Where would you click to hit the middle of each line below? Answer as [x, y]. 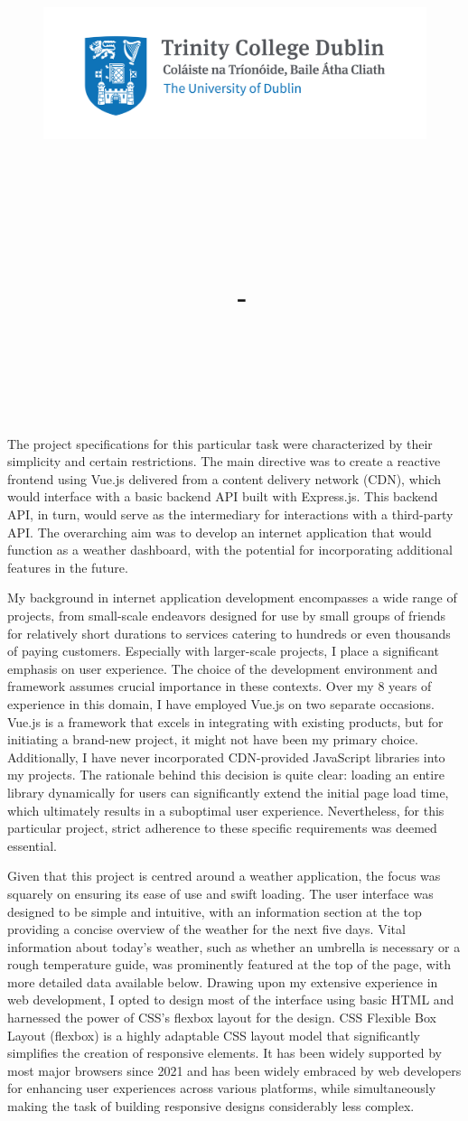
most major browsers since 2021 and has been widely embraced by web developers [234, 1070]
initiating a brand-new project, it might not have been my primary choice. [213, 739]
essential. [32, 845]
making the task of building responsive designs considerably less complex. [211, 1106]
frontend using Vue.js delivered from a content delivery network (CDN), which [225, 478]
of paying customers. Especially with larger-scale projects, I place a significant [223, 651]
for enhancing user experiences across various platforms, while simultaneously [222, 1088]
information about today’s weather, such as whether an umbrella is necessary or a [234, 946]
